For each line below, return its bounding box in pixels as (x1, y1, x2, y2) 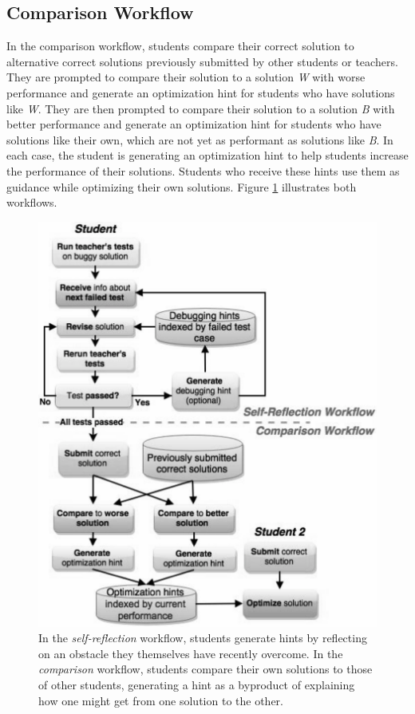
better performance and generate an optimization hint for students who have (6, 116, 381, 132)
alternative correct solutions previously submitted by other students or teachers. (6, 53, 398, 69)
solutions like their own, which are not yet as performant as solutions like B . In (6, 131, 393, 148)
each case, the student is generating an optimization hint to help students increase (6, 147, 409, 164)
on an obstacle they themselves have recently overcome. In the (38, 645, 343, 661)
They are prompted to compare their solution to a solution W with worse (6, 69, 366, 85)
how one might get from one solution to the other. (38, 692, 283, 708)
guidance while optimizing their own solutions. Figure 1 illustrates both (6, 178, 357, 195)
